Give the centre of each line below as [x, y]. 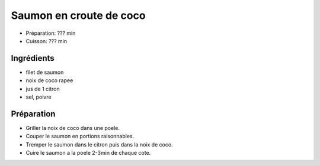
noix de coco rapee [49, 80]
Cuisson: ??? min [47, 41]
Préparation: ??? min [51, 33]
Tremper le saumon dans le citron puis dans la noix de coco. [99, 144]
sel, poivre [39, 97]
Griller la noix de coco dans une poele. [73, 128]
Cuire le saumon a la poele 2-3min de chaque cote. [88, 153]
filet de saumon [45, 72]
